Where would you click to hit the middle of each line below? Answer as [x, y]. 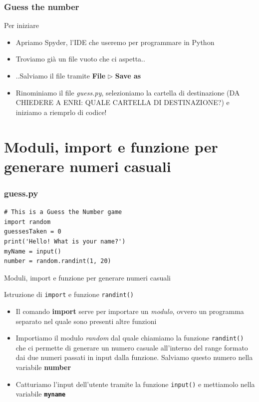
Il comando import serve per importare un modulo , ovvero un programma [130, 311]
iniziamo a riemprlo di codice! [61, 112]
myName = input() [33, 251]
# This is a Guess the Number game [63, 212]
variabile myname [41, 394]
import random [27, 222]
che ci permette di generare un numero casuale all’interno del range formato [132, 347]
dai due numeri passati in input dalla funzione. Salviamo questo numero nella [134, 357]
